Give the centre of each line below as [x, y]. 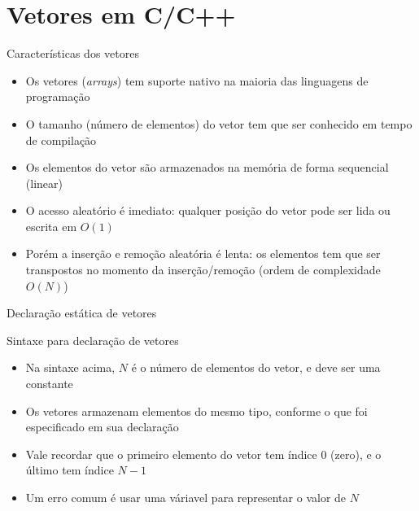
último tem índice [70, 470]
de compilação [61, 140]
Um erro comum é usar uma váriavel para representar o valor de [186, 497]
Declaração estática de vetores [82, 313]
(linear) [44, 183]
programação [58, 96]
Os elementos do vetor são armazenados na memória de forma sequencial [207, 167]
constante [49, 384]
